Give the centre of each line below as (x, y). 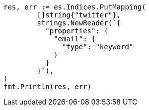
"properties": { (77, 31)
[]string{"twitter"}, (79, 15)
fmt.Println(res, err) (48, 87)
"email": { (75, 39)
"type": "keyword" (98, 47)
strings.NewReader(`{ (79, 23)
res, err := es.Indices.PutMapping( (75, 7)
